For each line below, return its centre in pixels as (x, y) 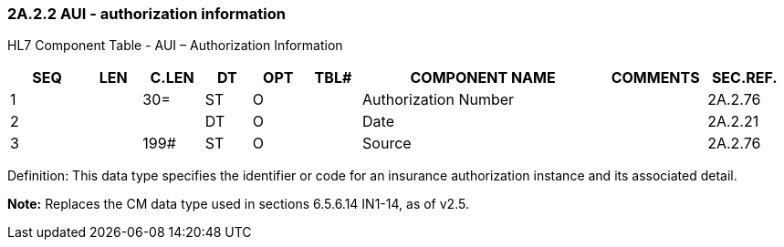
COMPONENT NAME (483, 78)
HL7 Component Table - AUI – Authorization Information (175, 46)
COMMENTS (655, 78)
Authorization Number (439, 100)
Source (387, 144)
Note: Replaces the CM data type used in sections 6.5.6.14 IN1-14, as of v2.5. (238, 204)
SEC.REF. (744, 78)
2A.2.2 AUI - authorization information (146, 14)
